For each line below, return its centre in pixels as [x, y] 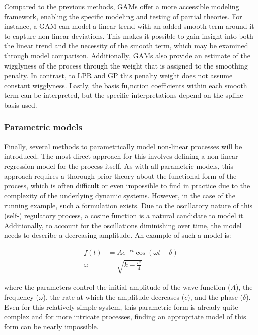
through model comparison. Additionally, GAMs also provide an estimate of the [127, 55]
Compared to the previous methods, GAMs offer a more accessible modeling [122, 6]
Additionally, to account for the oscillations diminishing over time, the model [123, 225]
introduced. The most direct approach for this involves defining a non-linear [121, 156]
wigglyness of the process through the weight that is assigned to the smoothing [126, 65]
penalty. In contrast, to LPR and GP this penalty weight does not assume [118, 75]
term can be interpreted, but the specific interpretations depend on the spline [124, 95]
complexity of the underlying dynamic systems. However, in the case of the [120, 195]
